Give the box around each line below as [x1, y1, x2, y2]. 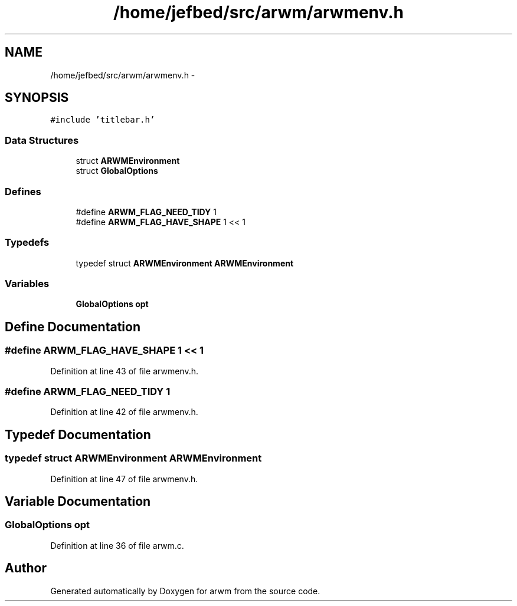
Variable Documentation [5, 494, 151, 509]
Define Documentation [5, 319, 140, 334]
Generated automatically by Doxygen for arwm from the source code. [50, 585, 320, 596]
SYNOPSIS [5, 90, 69, 106]
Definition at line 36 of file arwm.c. [50, 540, 184, 551]
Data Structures [5, 134, 79, 146]
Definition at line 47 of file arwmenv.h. [50, 473, 198, 484]
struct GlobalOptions [76, 166, 158, 176]
